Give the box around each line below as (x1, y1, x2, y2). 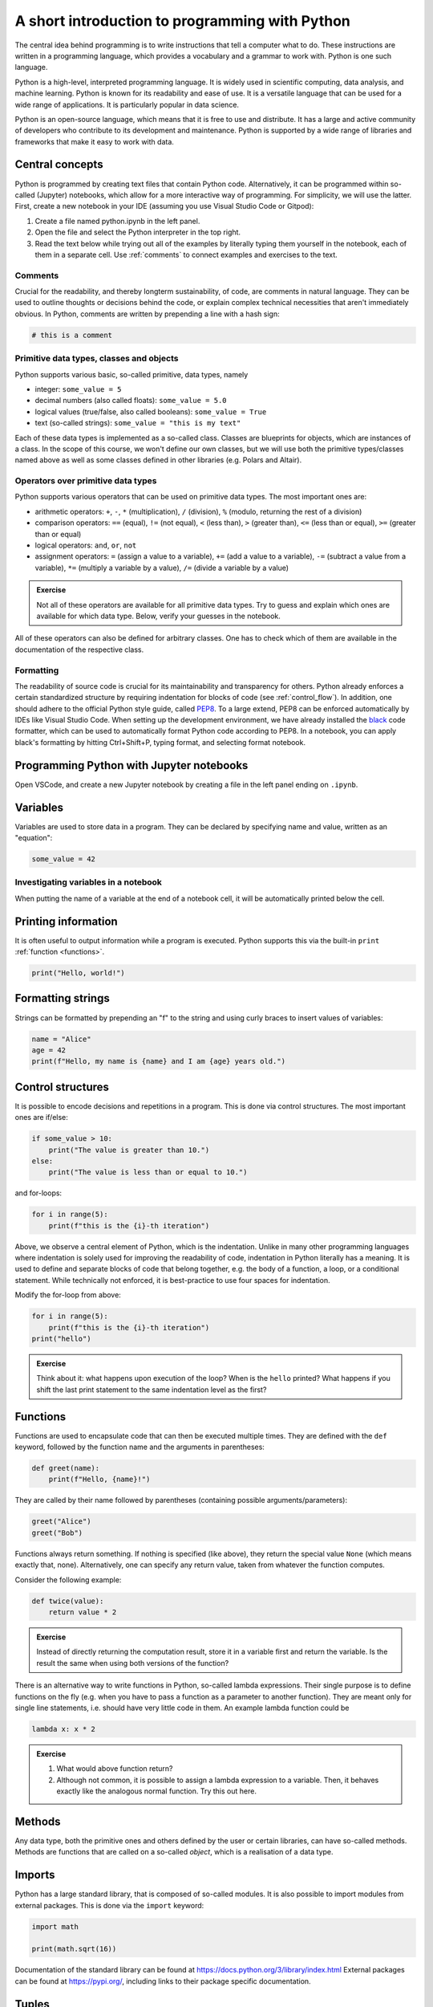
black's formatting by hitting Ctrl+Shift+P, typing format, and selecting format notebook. (14, 737, 306, 747)
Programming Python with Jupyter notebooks (14, 759, 249, 772)
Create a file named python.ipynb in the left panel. (34, 216, 200, 226)
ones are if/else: (14, 1113, 68, 1122)
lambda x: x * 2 (31, 1724, 96, 1733)
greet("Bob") (31, 1528, 83, 1537)
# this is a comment (31, 330, 112, 340)
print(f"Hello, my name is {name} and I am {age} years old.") (31, 1056, 286, 1066)
